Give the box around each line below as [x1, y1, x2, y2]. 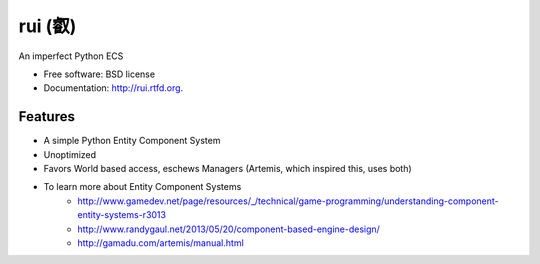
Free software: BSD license [43, 68, 155, 80]
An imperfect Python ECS [18, 50, 124, 62]
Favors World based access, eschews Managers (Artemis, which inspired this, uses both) [43, 163, 412, 175]
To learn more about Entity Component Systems [43, 181, 242, 193]
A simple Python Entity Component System [43, 135, 221, 147]
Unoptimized [43, 148, 97, 160]
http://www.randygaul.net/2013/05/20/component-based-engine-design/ [77, 223, 380, 235]
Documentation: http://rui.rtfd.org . [43, 82, 184, 94]
